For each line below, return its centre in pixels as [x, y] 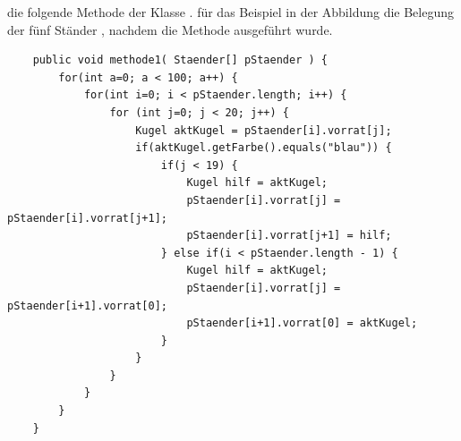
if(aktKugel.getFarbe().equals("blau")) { [264, 148]
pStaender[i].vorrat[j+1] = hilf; [289, 236]
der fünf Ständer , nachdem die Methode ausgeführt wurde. [170, 29]
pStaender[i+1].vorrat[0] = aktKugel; [302, 323]
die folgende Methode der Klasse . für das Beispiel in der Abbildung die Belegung [230, 12]
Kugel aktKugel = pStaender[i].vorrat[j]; [264, 130]
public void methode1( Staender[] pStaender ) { [180, 60]
